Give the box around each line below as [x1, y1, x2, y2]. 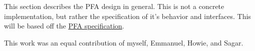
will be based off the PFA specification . [4, 20, 124, 31]
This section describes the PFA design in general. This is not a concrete [4, 1, 224, 11]
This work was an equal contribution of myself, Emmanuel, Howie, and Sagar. [4, 37, 243, 47]
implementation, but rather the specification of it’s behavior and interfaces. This [4, 10, 251, 21]
